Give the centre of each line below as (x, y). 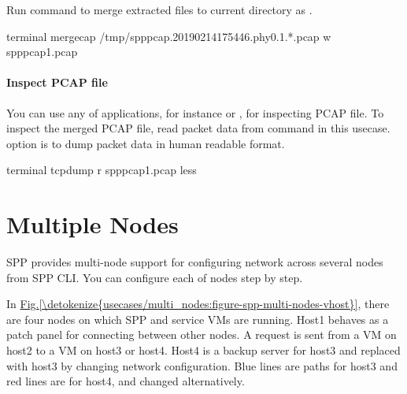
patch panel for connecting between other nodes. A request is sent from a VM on (202, 335)
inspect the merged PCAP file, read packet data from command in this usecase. (198, 128)
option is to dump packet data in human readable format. (146, 143)
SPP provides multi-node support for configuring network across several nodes (195, 262)
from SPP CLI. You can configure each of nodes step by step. (155, 277)
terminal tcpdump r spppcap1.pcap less (102, 170)
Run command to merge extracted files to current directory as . (159, 9)
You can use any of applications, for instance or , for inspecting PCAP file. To (195, 112)
